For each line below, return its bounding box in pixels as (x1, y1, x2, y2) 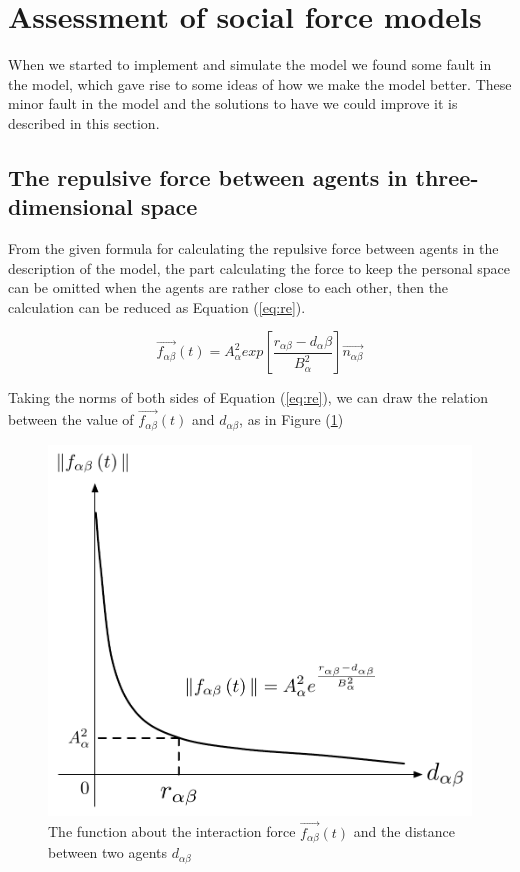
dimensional (8, 191, 133, 222)
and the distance (353, 821, 455, 842)
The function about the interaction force (48, 821, 296, 842)
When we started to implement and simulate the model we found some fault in (8, 54, 492, 75)
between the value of (8, 409, 134, 430)
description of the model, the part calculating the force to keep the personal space (8, 257, 511, 278)
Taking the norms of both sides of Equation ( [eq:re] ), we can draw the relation (8, 387, 489, 408)
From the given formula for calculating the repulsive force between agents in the (8, 238, 499, 259)
